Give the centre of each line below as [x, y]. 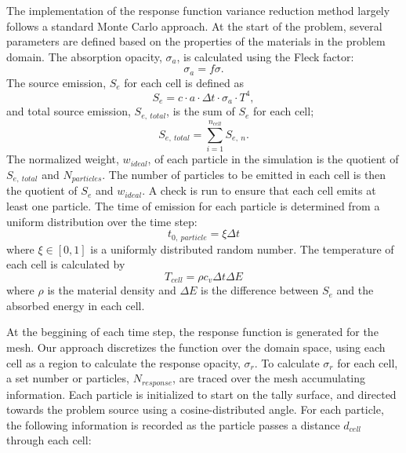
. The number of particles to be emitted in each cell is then [244, 174]
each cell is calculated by [66, 264]
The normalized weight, [63, 159]
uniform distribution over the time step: [102, 221]
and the [355, 290]
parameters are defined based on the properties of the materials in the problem [196, 41]
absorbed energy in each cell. [76, 305]
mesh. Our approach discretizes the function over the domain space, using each [196, 347]
